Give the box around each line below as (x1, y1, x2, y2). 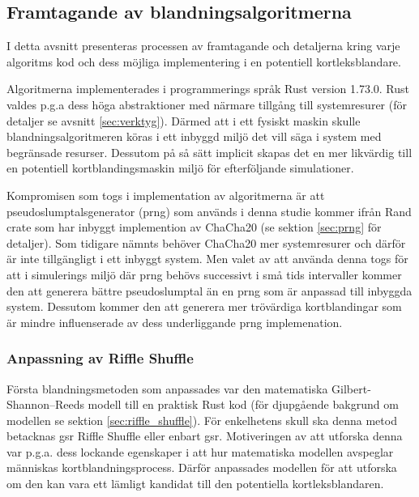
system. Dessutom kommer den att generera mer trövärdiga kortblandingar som (6, 298, 402, 315)
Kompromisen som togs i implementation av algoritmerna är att (6, 186, 325, 203)
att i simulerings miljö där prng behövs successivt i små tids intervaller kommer (6, 265, 402, 282)
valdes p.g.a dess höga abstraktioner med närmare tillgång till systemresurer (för (6, 96, 407, 113)
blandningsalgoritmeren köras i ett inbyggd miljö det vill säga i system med (6, 128, 382, 145)
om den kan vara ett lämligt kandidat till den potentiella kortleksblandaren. (6, 475, 384, 492)
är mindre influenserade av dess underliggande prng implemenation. (6, 313, 343, 330)
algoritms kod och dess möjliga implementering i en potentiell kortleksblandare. (6, 53, 401, 70)
